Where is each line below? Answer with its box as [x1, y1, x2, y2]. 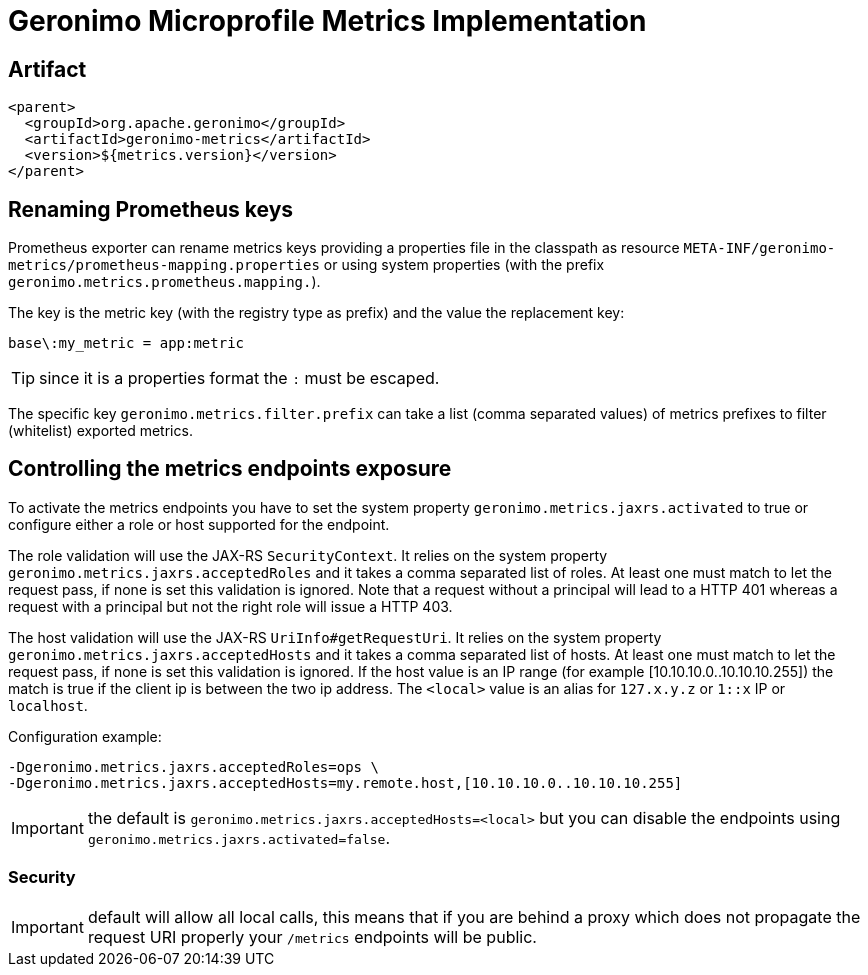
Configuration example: [8, 727, 162, 745]
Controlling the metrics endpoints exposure [8, 456, 452, 482]
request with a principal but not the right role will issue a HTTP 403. [8, 597, 453, 615]
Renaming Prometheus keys [8, 196, 294, 222]
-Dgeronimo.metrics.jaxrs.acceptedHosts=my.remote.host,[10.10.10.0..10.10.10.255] [8, 774, 683, 791]
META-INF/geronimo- [683, 240, 836, 257]
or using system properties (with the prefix [323, 256, 605, 274]
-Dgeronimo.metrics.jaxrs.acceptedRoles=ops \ [8, 758, 379, 775]
